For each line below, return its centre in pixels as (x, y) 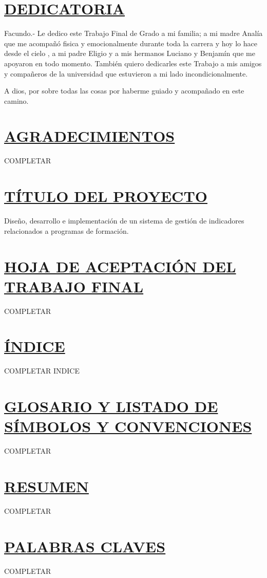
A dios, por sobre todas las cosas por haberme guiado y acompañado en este (124, 91)
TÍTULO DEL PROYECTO (106, 196)
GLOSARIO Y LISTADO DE (111, 406)
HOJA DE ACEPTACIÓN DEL (120, 266)
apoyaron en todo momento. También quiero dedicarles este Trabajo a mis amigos (133, 63)
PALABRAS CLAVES (85, 546)
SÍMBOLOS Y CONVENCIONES (128, 426)
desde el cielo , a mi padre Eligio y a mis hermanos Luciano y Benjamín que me (130, 53)
